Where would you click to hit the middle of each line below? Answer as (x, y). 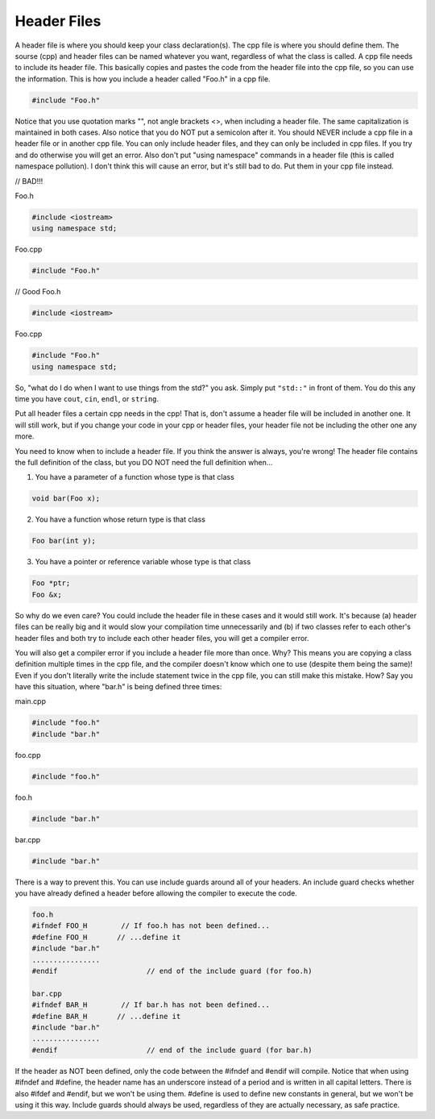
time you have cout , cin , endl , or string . (87, 399)
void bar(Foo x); (66, 499)
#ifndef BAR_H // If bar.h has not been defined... (151, 1005)
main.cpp (30, 701)
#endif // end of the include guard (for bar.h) (172, 1050)
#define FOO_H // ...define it (106, 937)
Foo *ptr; (51, 583)
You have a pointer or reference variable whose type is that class (143, 562)
